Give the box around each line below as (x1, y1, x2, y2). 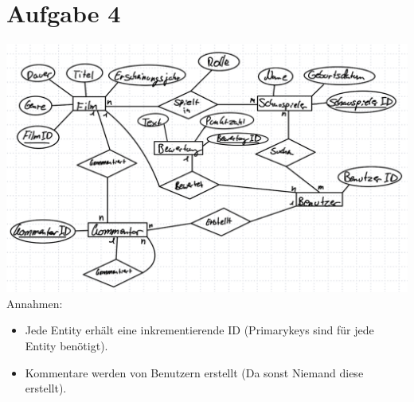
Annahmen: (6, 295, 63, 311)
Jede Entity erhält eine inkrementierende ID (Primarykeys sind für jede (25, 322, 374, 338)
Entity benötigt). (25, 337, 108, 353)
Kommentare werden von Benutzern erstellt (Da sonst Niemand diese (25, 364, 364, 381)
